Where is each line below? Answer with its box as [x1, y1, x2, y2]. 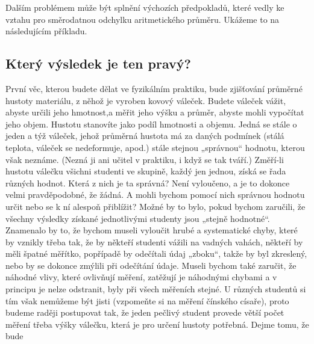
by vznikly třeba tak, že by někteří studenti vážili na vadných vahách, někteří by [5, 235, 303, 248]
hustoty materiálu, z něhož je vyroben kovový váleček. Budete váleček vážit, [5, 94, 286, 106]
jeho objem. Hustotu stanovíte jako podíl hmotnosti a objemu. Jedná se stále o [5, 117, 297, 130]
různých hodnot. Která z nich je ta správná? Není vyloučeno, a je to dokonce [5, 176, 290, 189]
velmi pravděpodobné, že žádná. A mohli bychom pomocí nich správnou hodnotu [5, 188, 305, 201]
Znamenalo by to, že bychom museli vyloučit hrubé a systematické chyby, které [5, 224, 298, 236]
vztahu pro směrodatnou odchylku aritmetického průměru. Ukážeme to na [5, 13, 280, 25]
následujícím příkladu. [5, 25, 87, 37]
